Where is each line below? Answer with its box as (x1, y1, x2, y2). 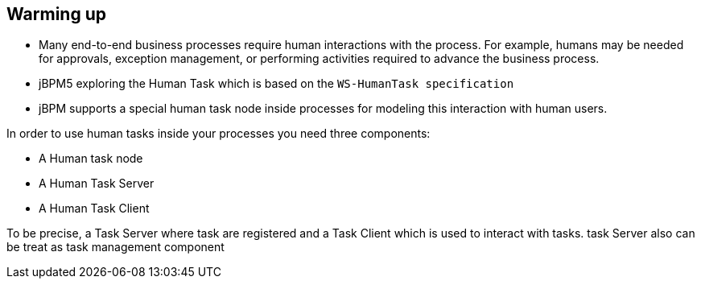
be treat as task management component (6, 240, 225, 254)
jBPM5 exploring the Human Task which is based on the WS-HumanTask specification (39, 76, 514, 91)
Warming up (6, 4, 106, 24)
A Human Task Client (39, 201, 150, 216)
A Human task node (39, 151, 143, 166)
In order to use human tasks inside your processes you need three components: (6, 126, 431, 141)
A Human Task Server (39, 176, 155, 191)
